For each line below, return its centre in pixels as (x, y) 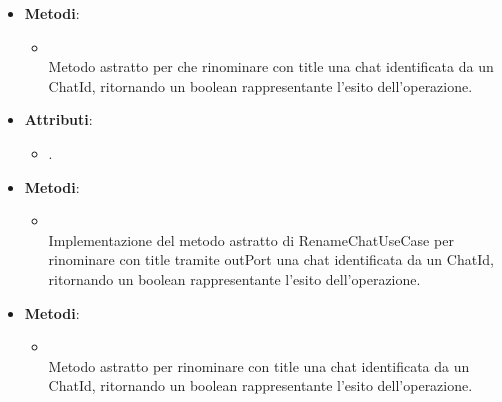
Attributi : (58, 119)
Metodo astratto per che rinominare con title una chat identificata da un (271, 66)
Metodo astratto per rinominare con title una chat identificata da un (259, 365)
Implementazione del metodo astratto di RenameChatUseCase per (251, 239)
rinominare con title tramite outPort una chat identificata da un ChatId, (271, 259)
